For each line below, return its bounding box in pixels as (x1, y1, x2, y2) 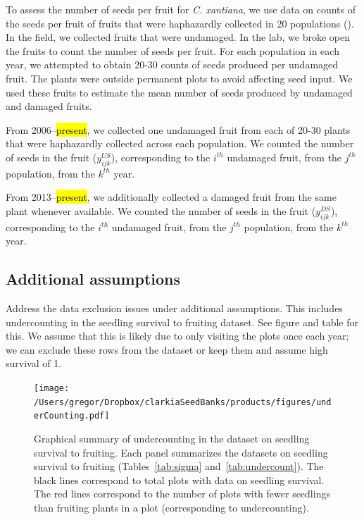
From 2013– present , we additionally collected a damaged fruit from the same (6, 190, 337, 204)
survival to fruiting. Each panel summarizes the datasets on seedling (34, 445, 328, 459)
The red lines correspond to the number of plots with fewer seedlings (34, 486, 330, 501)
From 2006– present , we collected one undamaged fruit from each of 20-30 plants (6, 122, 351, 137)
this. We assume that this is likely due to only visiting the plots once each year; (6, 328, 349, 343)
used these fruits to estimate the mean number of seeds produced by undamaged (6, 85, 353, 99)
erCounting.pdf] (34, 411, 110, 421)
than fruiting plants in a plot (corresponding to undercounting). (34, 500, 309, 515)
